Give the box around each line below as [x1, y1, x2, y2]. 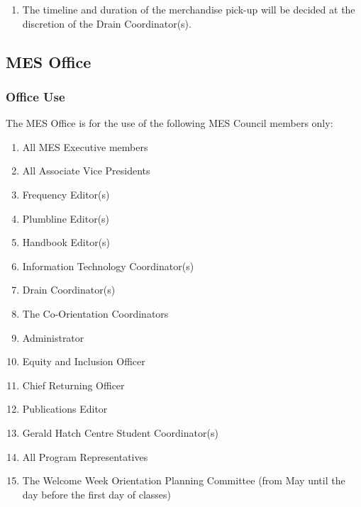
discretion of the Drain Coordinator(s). [22, 16, 191, 30]
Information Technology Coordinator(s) [22, 258, 194, 273]
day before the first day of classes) [22, 486, 171, 501]
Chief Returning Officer [22, 377, 125, 392]
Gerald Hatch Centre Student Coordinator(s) [22, 425, 218, 440]
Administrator [22, 330, 84, 345]
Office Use [6, 87, 65, 105]
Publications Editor [22, 401, 108, 416]
